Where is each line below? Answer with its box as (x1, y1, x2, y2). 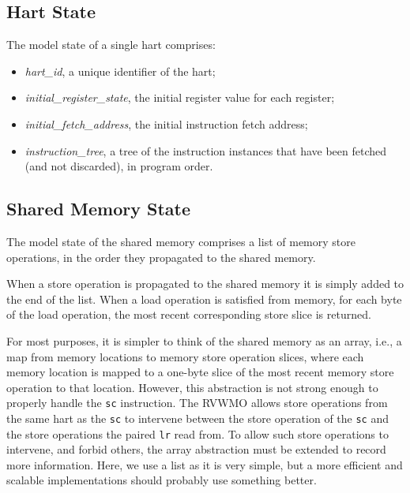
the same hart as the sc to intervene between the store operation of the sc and (6, 409, 389, 426)
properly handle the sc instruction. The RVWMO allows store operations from (6, 394, 388, 411)
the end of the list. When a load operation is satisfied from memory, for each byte (6, 290, 402, 307)
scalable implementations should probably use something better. (6, 472, 317, 488)
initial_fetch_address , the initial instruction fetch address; (24, 115, 308, 132)
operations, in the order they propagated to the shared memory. (6, 248, 316, 265)
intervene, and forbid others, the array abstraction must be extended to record (6, 441, 386, 458)
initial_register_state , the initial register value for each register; (24, 89, 335, 106)
